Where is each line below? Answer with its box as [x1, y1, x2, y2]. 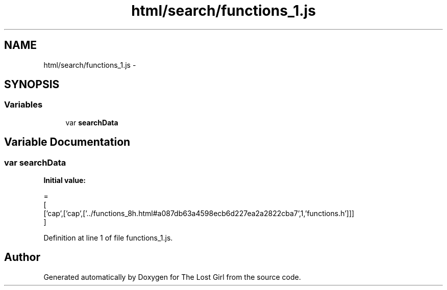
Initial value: [43, 176, 86, 185]
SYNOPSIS [4, 78, 60, 91]
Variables [4, 99, 43, 110]
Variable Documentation [4, 136, 131, 149]
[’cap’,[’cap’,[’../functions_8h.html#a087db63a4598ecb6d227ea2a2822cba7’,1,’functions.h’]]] [43, 209, 355, 218]
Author [4, 251, 40, 264]
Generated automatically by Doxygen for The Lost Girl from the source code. [43, 272, 301, 281]
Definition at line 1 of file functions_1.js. [43, 233, 173, 243]
